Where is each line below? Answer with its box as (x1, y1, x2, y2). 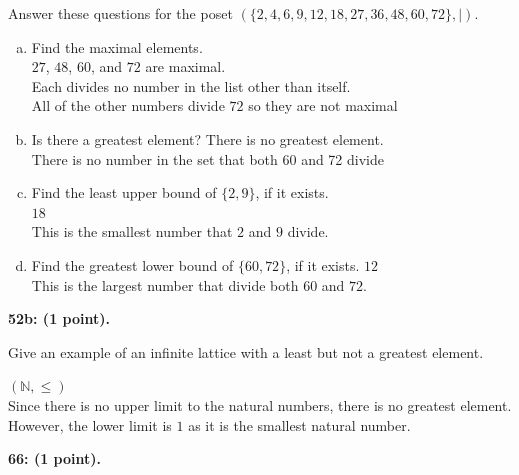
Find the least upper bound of (31, 182, 217, 203)
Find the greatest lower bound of (31, 254, 234, 275)
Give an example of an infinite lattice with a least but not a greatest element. (8, 341, 484, 362)
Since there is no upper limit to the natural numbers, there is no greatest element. (8, 394, 512, 415)
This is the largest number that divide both (31, 274, 299, 295)
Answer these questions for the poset (8, 3, 233, 23)
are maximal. (145, 56, 226, 77)
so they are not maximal (248, 95, 398, 116)
